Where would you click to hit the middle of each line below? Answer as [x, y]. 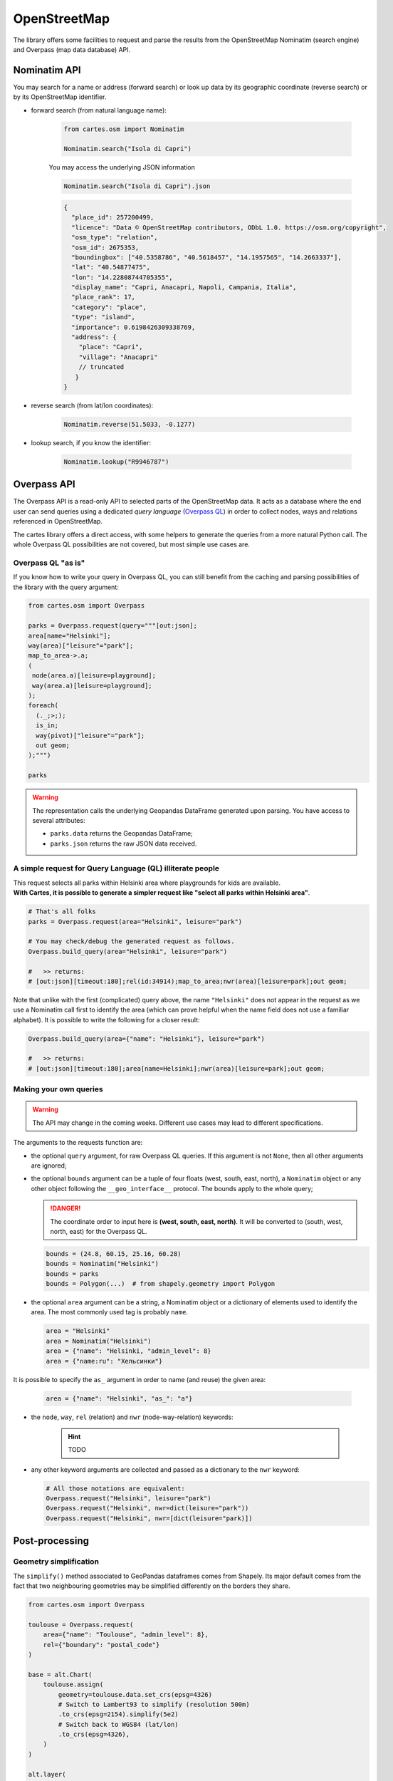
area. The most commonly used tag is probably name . [110, 1312]
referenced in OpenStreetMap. [58, 521]
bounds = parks [72, 1274]
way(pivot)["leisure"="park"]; [90, 735]
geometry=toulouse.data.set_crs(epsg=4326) [135, 1694]
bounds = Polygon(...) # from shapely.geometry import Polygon [161, 1284]
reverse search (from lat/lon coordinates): [92, 405]
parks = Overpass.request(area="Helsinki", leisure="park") [135, 921]
